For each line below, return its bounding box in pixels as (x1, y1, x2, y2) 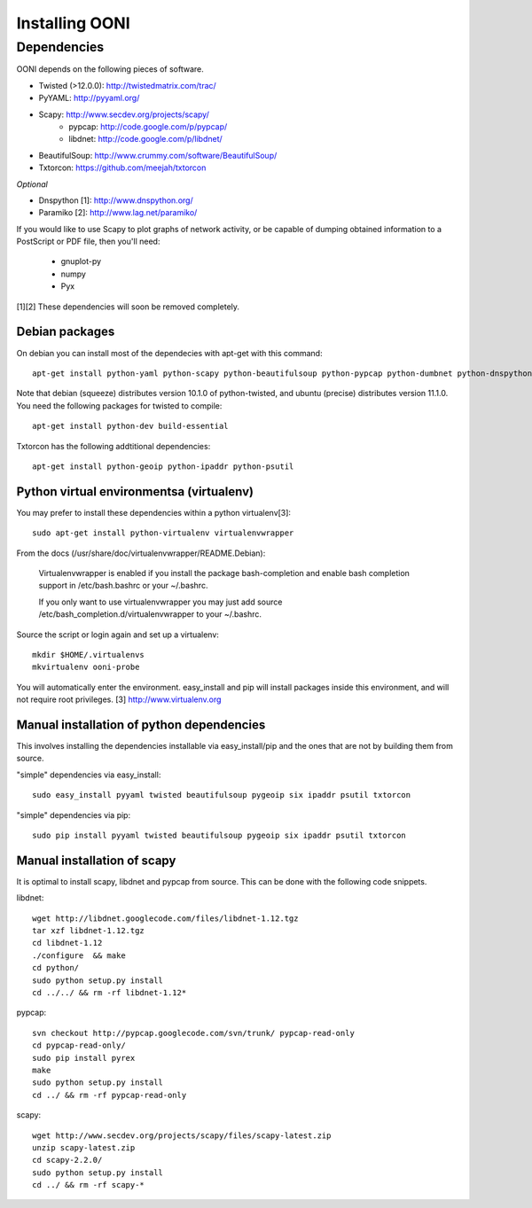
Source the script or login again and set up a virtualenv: (16, 629, 219, 640)
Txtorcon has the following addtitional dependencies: (16, 440, 211, 451)
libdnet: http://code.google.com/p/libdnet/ (68, 134, 223, 144)
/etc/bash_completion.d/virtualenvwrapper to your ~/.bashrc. (38, 609, 262, 620)
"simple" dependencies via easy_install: (16, 769, 161, 780)
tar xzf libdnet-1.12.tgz (32, 926, 145, 936)
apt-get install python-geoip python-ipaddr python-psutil (32, 461, 294, 472)
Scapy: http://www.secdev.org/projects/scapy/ (38, 109, 210, 120)
